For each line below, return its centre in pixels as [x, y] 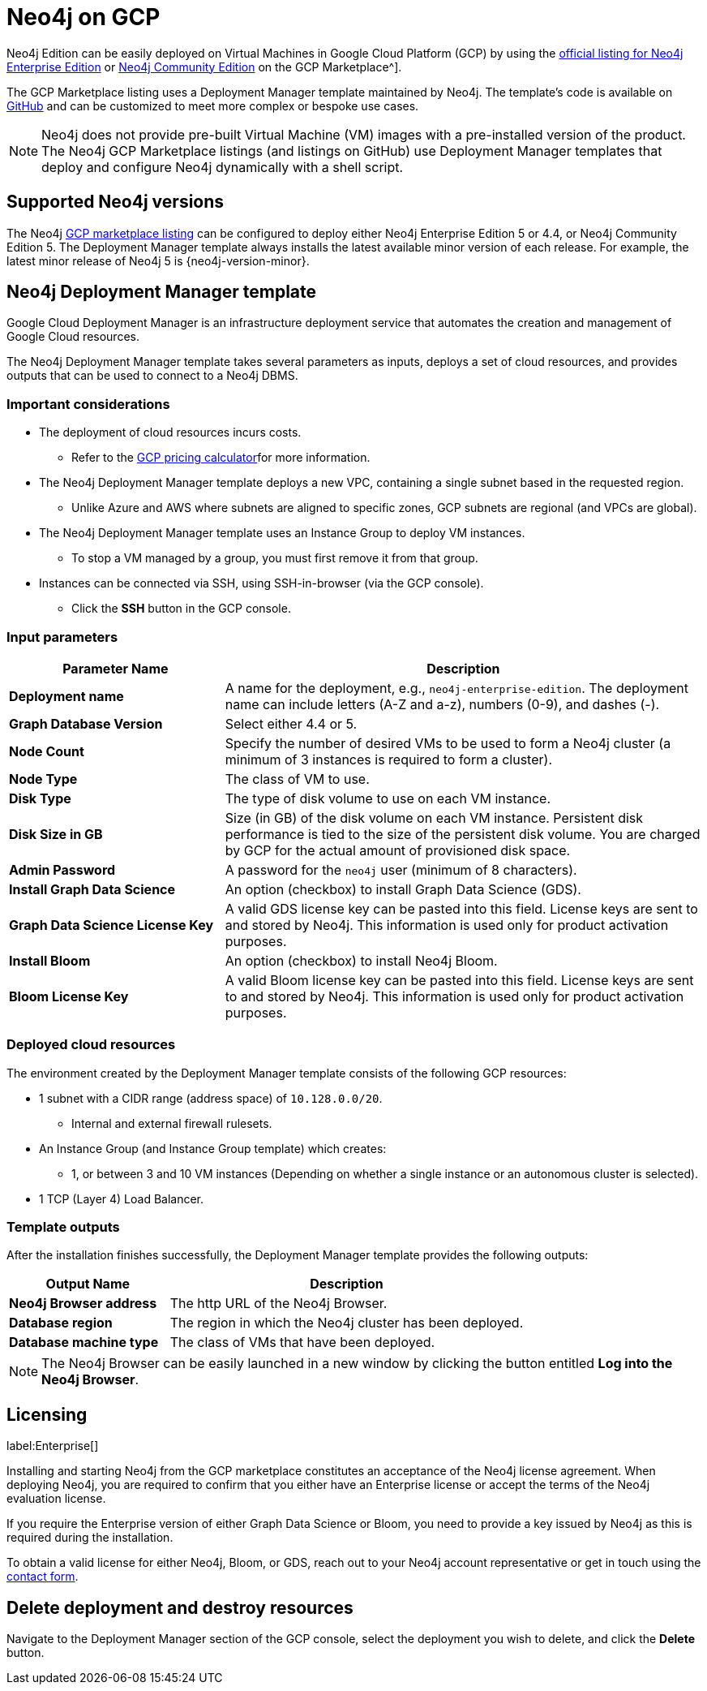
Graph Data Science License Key [111, 925]
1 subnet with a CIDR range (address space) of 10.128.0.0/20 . [211, 1098]
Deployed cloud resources [91, 1045]
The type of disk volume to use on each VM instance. [388, 798]
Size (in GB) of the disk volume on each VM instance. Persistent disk [434, 818]
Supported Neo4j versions [116, 202]
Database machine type [84, 1342]
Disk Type [40, 798]
